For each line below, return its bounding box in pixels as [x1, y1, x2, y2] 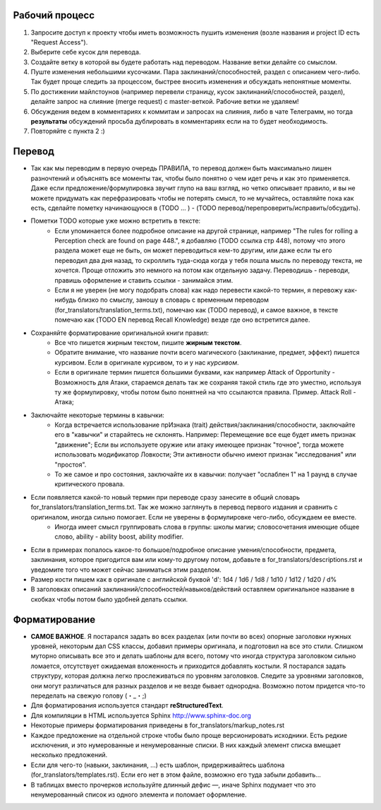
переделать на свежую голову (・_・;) [30, 691, 147, 700]
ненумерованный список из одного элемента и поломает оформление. [30, 790, 247, 799]
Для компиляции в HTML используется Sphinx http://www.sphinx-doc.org [30, 711, 252, 720]
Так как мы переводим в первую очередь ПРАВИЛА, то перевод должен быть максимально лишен [30, 164, 332, 172]
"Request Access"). [30, 37, 88, 46]
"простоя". [54, 460, 87, 469]
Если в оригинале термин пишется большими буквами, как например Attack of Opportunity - [54, 368, 335, 377]
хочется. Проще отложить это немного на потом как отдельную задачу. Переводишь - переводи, [54, 266, 351, 275]
